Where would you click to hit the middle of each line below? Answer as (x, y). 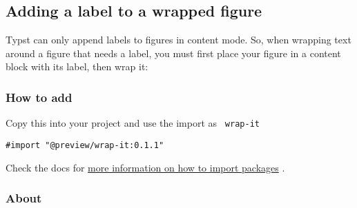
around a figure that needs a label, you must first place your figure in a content (173, 53)
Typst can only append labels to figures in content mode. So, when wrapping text (178, 40)
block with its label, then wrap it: (77, 66)
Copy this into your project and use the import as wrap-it (133, 123)
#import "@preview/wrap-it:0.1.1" (85, 145)
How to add (39, 97)
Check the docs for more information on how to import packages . (145, 167)
